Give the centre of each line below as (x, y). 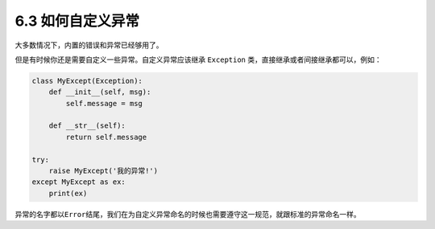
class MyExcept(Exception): (87, 81)
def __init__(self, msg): (100, 92)
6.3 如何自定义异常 (77, 21)
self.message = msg (104, 103)
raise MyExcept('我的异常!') (104, 171)
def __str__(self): (87, 126)
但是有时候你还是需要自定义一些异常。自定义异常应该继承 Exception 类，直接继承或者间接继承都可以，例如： (198, 59)
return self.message (106, 137)
